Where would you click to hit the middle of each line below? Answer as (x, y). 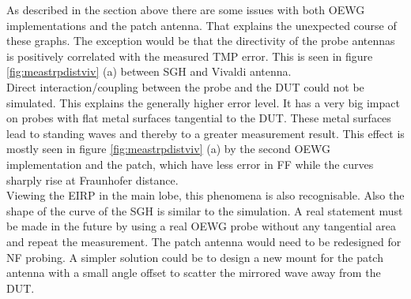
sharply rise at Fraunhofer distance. (92, 179)
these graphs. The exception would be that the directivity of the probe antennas (201, 41)
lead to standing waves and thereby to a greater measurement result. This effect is (205, 133)
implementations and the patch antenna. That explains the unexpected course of (202, 25)
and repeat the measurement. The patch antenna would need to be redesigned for (204, 241)
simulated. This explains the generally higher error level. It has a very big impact (203, 102)
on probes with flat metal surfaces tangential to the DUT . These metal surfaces (199, 118)
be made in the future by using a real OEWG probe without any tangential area (201, 226)
